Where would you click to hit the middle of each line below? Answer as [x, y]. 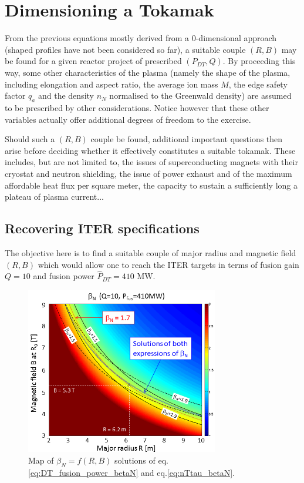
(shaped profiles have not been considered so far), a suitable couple [125, 49]
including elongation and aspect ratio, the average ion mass [112, 84]
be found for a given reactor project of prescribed [93, 61]
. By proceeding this [259, 61]
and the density [66, 95]
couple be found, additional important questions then [187, 139]
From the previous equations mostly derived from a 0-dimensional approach [141, 38]
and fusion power [64, 276]
